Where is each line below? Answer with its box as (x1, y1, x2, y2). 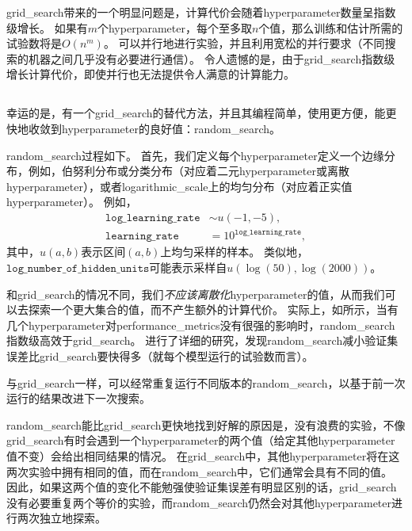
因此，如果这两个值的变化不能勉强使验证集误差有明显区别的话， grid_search (6, 479, 397, 495)
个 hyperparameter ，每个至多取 (97, 19, 252, 36)
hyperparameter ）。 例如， (6, 193, 137, 210)
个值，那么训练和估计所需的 (258, 19, 403, 36)
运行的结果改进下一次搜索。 (6, 390, 151, 407)
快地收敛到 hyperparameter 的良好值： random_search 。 (6, 120, 281, 136)
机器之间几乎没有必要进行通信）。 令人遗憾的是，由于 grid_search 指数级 (28, 50, 395, 67)
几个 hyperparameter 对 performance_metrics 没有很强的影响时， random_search (6, 316, 395, 333)
